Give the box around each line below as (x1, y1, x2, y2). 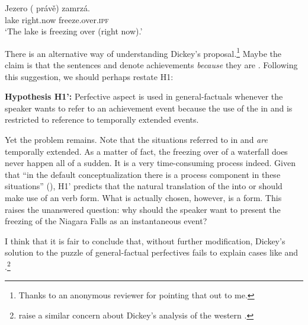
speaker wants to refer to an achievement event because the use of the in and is (5, 101, 293, 114)
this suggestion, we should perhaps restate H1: (5, 70, 174, 82)
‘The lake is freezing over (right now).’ (5, 25, 143, 37)
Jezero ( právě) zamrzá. (5, 2, 90, 14)
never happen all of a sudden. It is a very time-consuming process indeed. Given (5, 157, 296, 169)
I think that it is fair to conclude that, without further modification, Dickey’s (5, 234, 285, 247)
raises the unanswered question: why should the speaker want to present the (5, 203, 281, 215)
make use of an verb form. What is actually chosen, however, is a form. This (5, 191, 282, 203)
